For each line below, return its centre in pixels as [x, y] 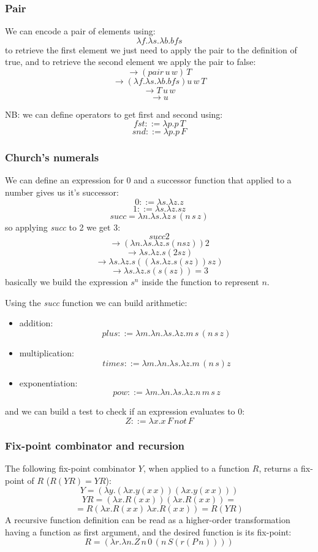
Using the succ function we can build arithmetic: [96, 302]
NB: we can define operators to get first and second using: [114, 114]
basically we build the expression [66, 282]
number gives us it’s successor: [62, 192]
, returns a [278, 468]
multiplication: [47, 352]
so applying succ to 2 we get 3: [63, 227]
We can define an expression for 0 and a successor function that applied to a [148, 180]
